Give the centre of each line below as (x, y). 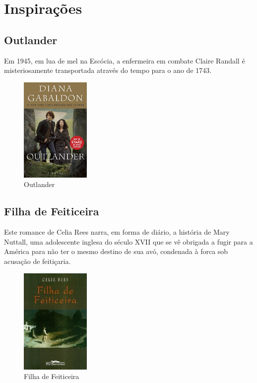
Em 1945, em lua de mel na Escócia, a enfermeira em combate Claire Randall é (125, 60)
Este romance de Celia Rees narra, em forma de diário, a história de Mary (117, 232)
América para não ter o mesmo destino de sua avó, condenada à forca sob (116, 251)
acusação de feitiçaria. (37, 261)
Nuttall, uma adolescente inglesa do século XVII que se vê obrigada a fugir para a (128, 241)
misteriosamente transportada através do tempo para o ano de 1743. (108, 70)
